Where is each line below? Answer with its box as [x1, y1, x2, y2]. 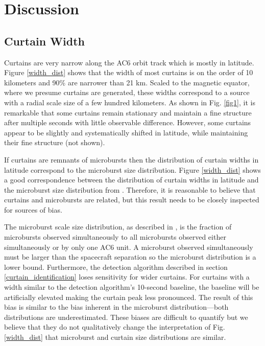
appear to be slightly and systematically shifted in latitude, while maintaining [4, 127, 248, 137]
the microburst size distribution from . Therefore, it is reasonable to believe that [4, 184, 256, 195]
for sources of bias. [4, 204, 62, 215]
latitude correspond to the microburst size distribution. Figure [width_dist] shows [4, 164, 261, 175]
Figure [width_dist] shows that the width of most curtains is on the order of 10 [4, 67, 253, 78]
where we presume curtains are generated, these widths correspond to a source [4, 87, 250, 98]
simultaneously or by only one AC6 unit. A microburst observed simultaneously [4, 241, 253, 252]
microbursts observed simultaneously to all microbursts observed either [4, 232, 226, 242]
